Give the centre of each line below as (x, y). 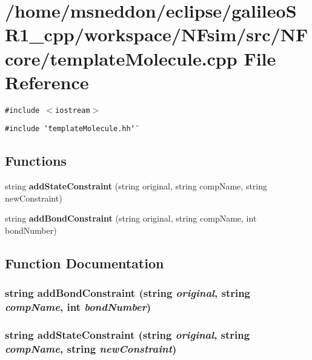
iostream (73, 110)
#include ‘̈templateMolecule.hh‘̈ (70, 129)
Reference (47, 82)
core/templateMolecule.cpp (121, 58)
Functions (36, 161)
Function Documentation (85, 263)
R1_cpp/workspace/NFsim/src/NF (157, 34)
